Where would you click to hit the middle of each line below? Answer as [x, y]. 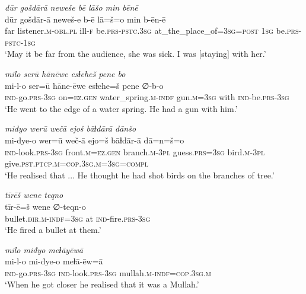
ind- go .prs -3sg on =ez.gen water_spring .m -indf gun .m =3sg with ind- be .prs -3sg [147, 97]
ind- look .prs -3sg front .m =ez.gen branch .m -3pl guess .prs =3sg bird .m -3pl [135, 151]
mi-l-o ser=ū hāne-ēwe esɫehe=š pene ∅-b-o [84, 85]
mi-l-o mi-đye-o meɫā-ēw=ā [54, 261]
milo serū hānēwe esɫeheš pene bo [65, 73]
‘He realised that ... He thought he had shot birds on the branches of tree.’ [140, 175]
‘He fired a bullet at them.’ [53, 230]
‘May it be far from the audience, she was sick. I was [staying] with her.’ [136, 54]
